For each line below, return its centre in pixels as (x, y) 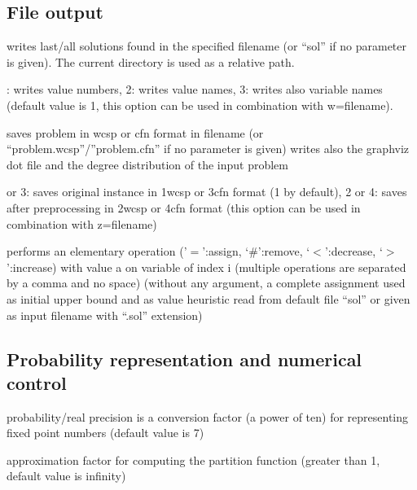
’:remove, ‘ (284, 251)
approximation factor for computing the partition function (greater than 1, (193, 459)
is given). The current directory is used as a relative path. (151, 61)
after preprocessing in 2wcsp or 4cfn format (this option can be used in (184, 207)
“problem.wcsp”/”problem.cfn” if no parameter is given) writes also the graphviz (208, 149)
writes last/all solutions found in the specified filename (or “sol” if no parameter (207, 46)
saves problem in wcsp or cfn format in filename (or (135, 132)
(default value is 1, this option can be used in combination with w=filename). (200, 105)
